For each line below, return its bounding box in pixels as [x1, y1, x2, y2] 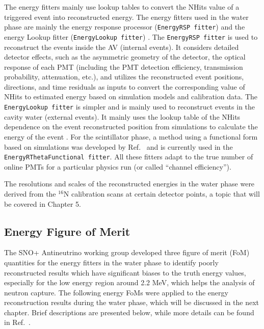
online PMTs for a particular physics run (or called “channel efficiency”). [4, 161, 231, 172]
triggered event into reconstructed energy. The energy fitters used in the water [4, 11, 249, 22]
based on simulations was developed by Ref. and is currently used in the [4, 141, 233, 152]
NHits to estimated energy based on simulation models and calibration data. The [4, 91, 258, 102]
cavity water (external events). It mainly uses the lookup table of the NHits [4, 111, 241, 122]
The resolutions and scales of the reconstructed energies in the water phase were [4, 178, 255, 189]
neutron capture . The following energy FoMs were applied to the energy [4, 287, 228, 297]
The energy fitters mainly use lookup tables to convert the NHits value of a [4, 2, 240, 12]
